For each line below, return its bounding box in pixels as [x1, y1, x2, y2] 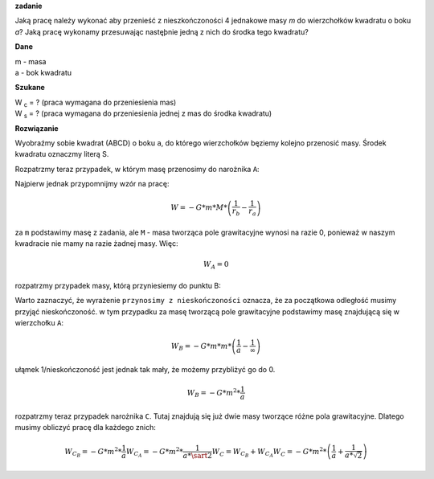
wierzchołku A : [14, 318, 64, 328]
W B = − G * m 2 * [186, 387, 241, 399]
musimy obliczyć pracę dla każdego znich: [14, 423, 156, 432]
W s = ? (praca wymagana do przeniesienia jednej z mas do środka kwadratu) [14, 108, 272, 120]
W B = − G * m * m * [170, 342, 232, 353]
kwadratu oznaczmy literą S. [14, 149, 109, 159]
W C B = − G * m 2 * [64, 445, 122, 459]
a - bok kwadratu [14, 68, 72, 77]
